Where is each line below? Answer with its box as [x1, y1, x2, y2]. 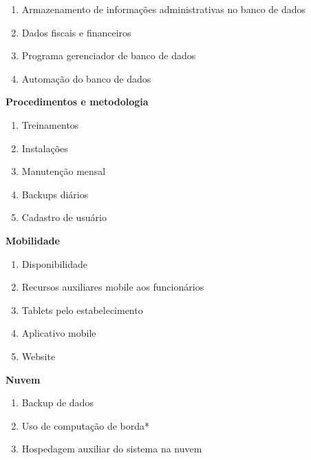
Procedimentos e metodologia [6, 94, 149, 109]
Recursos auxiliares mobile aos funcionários [21, 280, 204, 294]
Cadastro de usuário [21, 210, 107, 224]
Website [21, 348, 56, 363]
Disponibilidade [21, 256, 87, 271]
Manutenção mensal [21, 164, 106, 178]
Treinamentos [21, 117, 79, 132]
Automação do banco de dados [21, 71, 151, 85]
